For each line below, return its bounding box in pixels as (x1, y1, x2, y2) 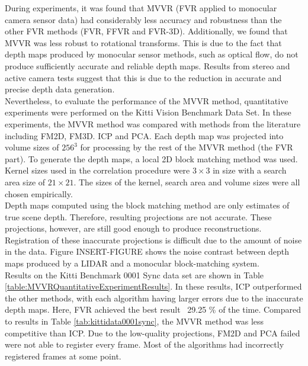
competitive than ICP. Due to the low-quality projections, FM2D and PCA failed (5, 326, 300, 339)
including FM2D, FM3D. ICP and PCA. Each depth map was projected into (5, 129, 284, 142)
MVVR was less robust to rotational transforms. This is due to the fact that (5, 36, 282, 49)
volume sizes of (5, 141, 59, 153)
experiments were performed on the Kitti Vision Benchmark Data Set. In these (5, 106, 291, 118)
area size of (5, 175, 46, 188)
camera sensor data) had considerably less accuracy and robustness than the (5, 13, 282, 25)
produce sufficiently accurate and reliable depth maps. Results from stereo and (5, 59, 290, 72)
